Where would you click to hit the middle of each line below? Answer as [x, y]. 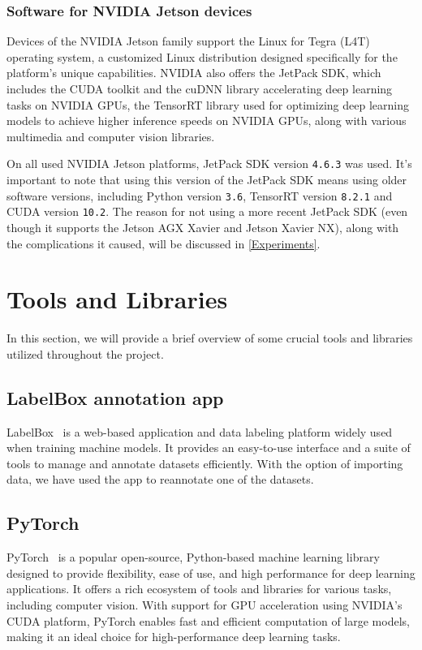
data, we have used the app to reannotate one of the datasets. [160, 479]
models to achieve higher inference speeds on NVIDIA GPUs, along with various [207, 121]
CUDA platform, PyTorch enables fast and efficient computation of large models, [208, 620]
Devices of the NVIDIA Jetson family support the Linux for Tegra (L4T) [188, 41]
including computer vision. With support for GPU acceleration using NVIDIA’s [205, 605]
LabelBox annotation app [115, 397]
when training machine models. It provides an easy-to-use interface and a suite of [209, 448]
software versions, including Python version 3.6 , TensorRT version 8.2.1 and [200, 195]
